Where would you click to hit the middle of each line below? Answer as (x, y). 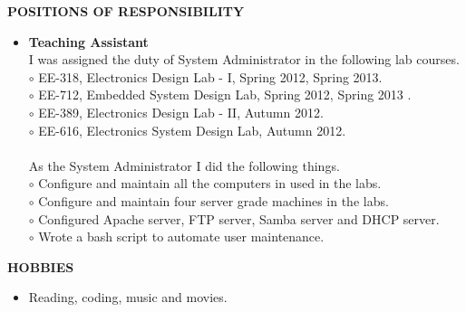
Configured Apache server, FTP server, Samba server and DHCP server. (239, 218)
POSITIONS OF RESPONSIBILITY (126, 11)
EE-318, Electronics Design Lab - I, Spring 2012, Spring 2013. (210, 76)
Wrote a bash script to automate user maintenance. (181, 236)
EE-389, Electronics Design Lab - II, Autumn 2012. (181, 112)
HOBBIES (41, 266)
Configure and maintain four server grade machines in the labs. (214, 200)
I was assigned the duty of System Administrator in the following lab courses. (244, 59)
